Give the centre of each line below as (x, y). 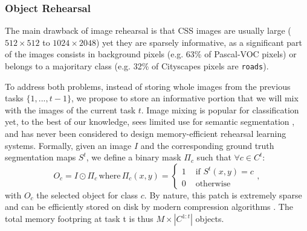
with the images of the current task (70, 109)
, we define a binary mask (134, 157)
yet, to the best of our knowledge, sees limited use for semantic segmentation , (150, 122)
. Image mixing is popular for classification (220, 109)
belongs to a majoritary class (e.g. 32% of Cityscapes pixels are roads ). (137, 66)
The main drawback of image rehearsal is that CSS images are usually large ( (148, 30)
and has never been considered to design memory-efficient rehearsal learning (146, 134)
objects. (210, 218)
